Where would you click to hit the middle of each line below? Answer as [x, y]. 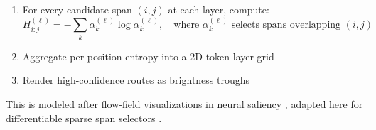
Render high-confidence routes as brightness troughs [136, 80]
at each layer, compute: [219, 9]
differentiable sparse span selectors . [84, 118]
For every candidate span [77, 9]
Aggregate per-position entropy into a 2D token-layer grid [148, 56]
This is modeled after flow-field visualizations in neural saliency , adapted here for [184, 103]
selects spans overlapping [286, 25]
